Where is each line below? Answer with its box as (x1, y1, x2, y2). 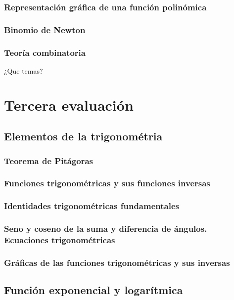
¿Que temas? (4, 65, 43, 76)
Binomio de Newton (4, 23, 86, 36)
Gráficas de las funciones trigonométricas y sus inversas (4, 256, 230, 268)
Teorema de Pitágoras (4, 154, 94, 167)
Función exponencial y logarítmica (4, 282, 183, 298)
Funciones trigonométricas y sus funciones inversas (4, 177, 210, 189)
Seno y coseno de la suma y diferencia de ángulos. (4, 222, 207, 235)
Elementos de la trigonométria (4, 129, 163, 144)
